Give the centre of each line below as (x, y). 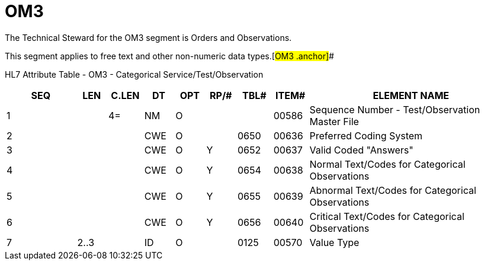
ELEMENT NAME (411, 95)
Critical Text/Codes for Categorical (387, 216)
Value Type (334, 242)
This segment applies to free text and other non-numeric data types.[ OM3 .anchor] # (169, 56)
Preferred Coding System (366, 135)
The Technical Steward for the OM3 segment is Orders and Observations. (148, 37)
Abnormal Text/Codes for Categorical (393, 190)
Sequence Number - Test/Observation (395, 109)
